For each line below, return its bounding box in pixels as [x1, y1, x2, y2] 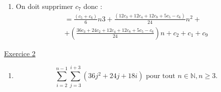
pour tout [146, 73, 175, 80]
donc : [83, 1, 102, 11]
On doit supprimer [16, 1, 73, 11]
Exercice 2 [4, 48, 36, 58]
